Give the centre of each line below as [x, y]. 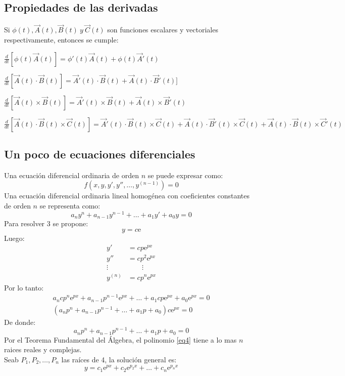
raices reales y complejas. [43, 349]
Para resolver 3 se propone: [46, 223]
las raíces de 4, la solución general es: [119, 360]
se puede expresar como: [185, 175]
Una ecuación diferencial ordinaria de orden [71, 175]
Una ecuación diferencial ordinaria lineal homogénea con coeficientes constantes [127, 196]
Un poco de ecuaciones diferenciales [100, 154]
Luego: [14, 238]
